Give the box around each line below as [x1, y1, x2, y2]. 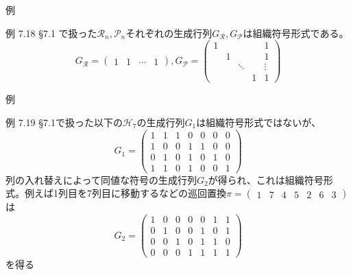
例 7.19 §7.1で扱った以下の [5, 115, 123, 129]
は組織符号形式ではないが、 [196, 115, 321, 129]
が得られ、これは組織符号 [208, 172, 324, 187]
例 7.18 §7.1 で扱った [5, 25, 97, 40]
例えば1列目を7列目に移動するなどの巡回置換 [24, 186, 226, 200]
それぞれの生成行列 [125, 25, 213, 40]
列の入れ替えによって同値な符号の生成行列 [5, 172, 197, 187]
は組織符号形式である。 [243, 25, 349, 40]
